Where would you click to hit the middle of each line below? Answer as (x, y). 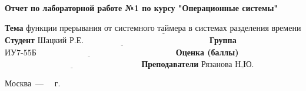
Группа (223, 39)
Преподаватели (170, 63)
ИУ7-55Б (21, 53)
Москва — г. (33, 83)
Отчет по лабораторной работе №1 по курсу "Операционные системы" (142, 8)
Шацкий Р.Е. (61, 41)
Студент (20, 39)
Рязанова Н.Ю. (227, 64)
